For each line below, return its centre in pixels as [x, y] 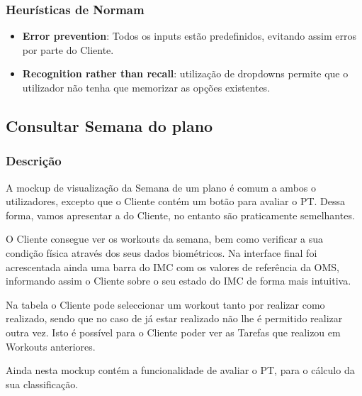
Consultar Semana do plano [109, 125]
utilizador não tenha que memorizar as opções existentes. [146, 87]
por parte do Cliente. [68, 49]
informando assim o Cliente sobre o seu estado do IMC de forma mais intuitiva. [179, 281]
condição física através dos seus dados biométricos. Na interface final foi [162, 252]
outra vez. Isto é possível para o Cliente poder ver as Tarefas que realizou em [173, 332]
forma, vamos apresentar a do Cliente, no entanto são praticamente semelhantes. [180, 215]
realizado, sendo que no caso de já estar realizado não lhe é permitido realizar [174, 318]
